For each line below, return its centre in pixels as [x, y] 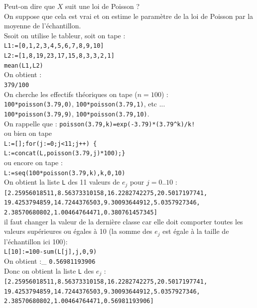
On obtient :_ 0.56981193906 [50, 261]
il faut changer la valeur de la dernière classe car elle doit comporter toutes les [124, 221]
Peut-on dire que [30, 6]
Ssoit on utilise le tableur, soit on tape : [65, 35]
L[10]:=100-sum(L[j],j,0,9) [51, 252]
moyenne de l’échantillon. [43, 26]
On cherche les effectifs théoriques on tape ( [71, 94]
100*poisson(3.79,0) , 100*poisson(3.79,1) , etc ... [85, 104]
